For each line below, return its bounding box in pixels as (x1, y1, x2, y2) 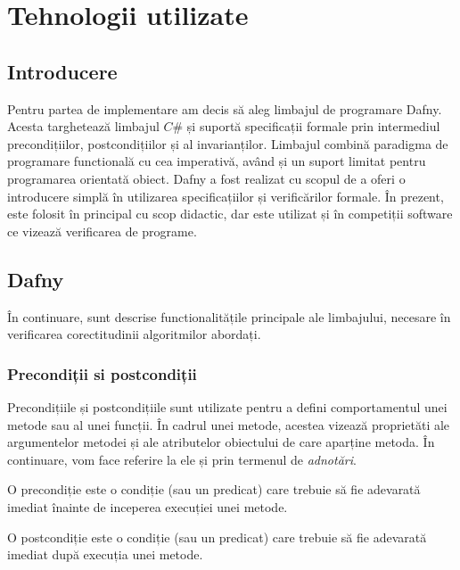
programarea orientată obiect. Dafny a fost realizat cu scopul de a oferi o (7, 169, 406, 187)
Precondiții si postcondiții (7, 362, 197, 384)
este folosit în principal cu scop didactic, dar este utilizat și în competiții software (7, 204, 453, 223)
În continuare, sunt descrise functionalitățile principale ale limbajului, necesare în (7, 307, 451, 326)
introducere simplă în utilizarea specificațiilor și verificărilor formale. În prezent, (7, 186, 444, 205)
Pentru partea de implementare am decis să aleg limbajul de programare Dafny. (7, 99, 442, 118)
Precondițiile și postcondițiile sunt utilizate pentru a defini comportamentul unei (7, 397, 448, 416)
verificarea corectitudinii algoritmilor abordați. (7, 325, 261, 343)
